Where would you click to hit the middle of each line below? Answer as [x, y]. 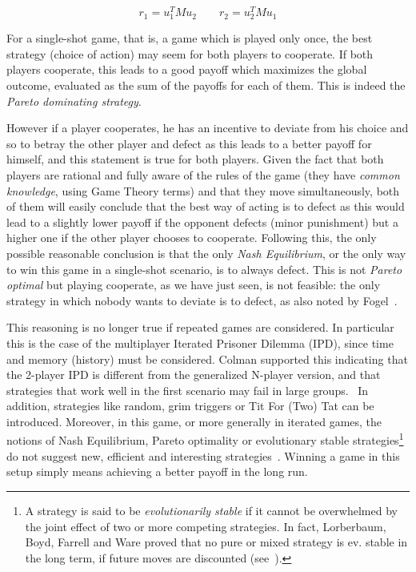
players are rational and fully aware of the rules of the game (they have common [203, 174]
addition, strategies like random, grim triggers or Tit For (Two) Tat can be [190, 406]
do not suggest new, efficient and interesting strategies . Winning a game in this [203, 455]
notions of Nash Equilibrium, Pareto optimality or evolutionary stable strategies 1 [205, 439]
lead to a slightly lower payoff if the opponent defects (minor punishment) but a [202, 222]
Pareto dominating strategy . [74, 101]
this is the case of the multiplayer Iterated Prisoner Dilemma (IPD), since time [200, 342]
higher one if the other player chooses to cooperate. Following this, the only [192, 238]
